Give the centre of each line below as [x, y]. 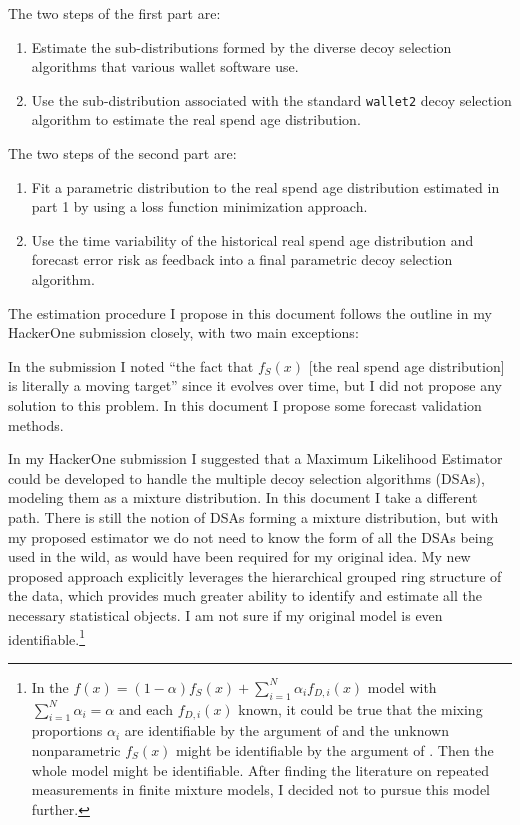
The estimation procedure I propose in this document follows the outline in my [250, 312]
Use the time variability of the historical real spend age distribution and [252, 239]
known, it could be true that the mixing [360, 708]
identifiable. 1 [47, 637]
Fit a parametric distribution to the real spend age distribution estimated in [265, 186]
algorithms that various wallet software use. [165, 66]
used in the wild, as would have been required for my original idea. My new [239, 556]
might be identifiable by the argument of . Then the [335, 749]
